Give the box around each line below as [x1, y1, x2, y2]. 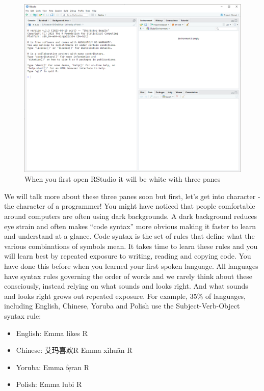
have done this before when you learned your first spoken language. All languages [4, 260, 258, 271]
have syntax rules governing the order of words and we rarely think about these [4, 270, 253, 281]
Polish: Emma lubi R [16, 379, 82, 389]
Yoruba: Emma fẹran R [16, 361, 90, 372]
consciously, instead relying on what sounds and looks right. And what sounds [4, 281, 248, 291]
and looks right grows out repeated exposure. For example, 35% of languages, [4, 290, 246, 301]
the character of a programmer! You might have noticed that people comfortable [4, 201, 255, 211]
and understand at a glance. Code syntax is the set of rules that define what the [4, 231, 255, 241]
